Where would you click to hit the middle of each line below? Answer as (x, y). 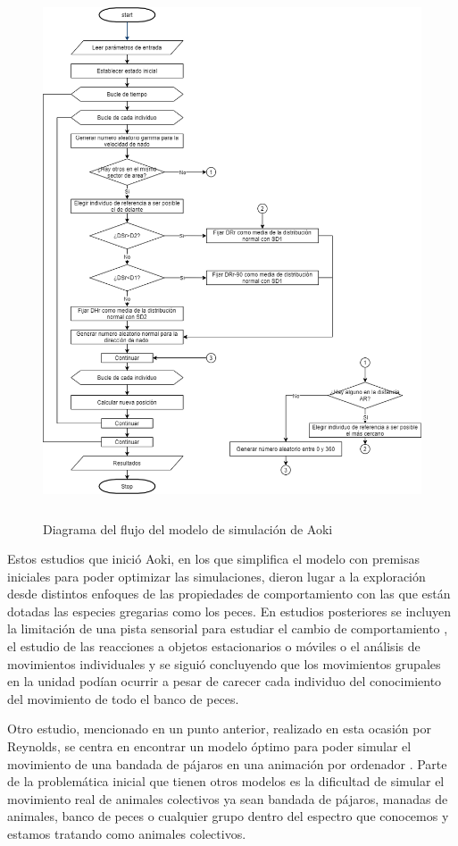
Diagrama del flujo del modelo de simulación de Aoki (188, 528)
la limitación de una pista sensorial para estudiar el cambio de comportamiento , (228, 628)
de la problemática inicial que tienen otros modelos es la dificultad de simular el (226, 781)
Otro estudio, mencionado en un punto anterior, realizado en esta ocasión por (219, 729)
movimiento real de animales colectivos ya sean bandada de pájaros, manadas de (228, 798)
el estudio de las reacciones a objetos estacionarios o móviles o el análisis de (214, 646)
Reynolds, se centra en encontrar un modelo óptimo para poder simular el (209, 746)
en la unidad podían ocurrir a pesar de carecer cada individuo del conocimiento (225, 681)
